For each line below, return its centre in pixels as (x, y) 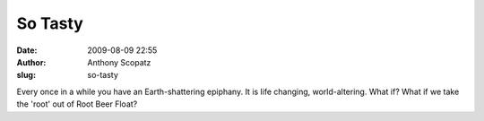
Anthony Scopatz (119, 62)
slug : (26, 75)
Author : (31, 62)
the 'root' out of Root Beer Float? (77, 104)
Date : (27, 50)
